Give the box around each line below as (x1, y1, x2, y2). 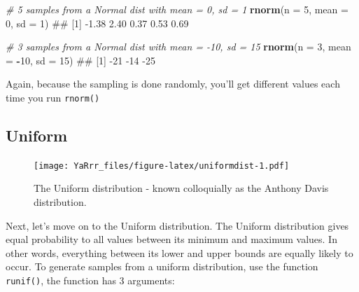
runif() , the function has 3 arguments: (6, 273, 175, 288)
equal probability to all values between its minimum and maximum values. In (6, 232, 337, 246)
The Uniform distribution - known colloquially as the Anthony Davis (34, 181, 329, 195)
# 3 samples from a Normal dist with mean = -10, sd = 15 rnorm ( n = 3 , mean (6, 39, 351, 54)
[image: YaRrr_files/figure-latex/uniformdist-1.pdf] (34, 160, 290, 171)
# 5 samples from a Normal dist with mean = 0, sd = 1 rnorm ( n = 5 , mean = (6, 2, 349, 16)
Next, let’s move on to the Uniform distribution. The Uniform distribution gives (6, 218, 349, 232)
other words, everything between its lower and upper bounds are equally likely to (6, 245, 353, 260)
